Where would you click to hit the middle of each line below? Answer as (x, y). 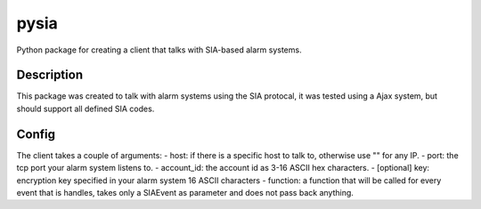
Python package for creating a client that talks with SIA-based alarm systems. (159, 50)
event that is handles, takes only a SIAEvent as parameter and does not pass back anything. (185, 192)
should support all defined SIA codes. (86, 109)
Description (50, 75)
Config (36, 134)
